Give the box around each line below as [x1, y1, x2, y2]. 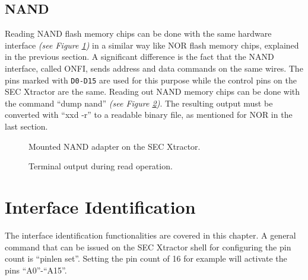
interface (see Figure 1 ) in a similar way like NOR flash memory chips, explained [5, 38, 299, 51]
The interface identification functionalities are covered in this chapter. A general [5, 228, 296, 241]
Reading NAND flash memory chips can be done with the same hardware [5, 27, 272, 40]
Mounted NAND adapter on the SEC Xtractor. [28, 140, 201, 152]
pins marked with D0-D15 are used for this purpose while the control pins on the [5, 73, 297, 86]
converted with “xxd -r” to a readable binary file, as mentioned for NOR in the [5, 108, 293, 121]
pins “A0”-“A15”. [5, 263, 67, 276]
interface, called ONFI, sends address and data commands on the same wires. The [5, 62, 303, 74]
